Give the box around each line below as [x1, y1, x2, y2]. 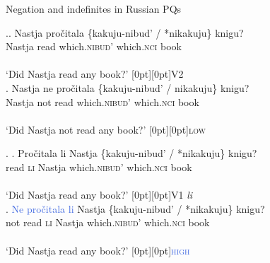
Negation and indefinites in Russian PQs [6, 1, 182, 16]
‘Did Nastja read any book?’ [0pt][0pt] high [6, 242, 190, 257]
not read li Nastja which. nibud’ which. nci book [6, 215, 210, 230]
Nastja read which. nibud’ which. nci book [6, 39, 182, 54]
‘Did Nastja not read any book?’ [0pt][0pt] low [6, 122, 206, 136]
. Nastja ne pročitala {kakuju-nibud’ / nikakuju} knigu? [6, 80, 250, 95]
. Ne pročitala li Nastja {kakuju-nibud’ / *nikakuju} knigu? [6, 201, 265, 216]
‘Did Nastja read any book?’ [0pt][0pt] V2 [6, 66, 184, 81]
